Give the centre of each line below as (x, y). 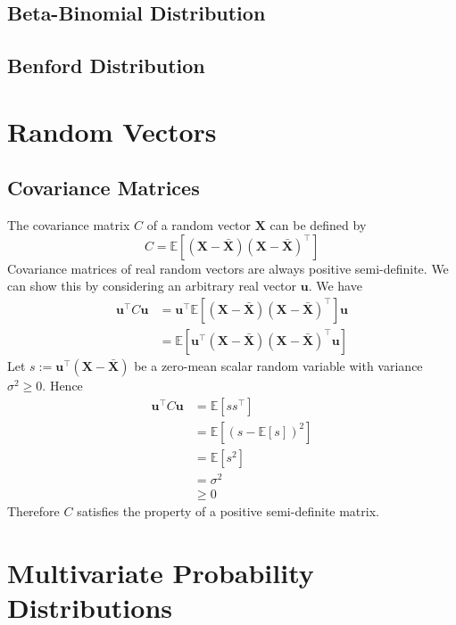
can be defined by (318, 225)
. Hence (62, 385)
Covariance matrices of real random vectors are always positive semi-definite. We (228, 268)
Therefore (33, 510)
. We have (335, 286)
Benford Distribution (106, 66)
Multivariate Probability (161, 572)
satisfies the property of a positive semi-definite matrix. (228, 510)
